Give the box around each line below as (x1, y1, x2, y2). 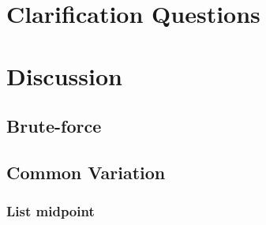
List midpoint (6, 201, 95, 221)
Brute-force (6, 114, 102, 138)
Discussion (6, 59, 122, 92)
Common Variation (6, 159, 166, 184)
